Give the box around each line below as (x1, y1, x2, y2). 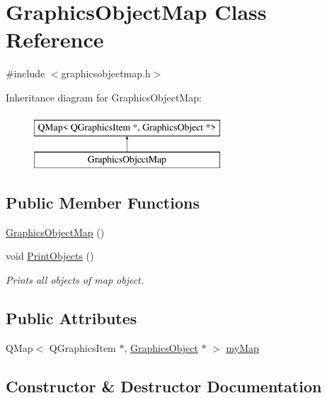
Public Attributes (6, 307, 137, 329)
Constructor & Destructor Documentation (6, 375, 322, 397)
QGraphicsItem (49, 340, 116, 355)
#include (6, 66, 45, 81)
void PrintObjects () (6, 248, 94, 263)
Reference (6, 25, 104, 54)
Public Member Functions (6, 192, 200, 214)
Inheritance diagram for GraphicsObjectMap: (6, 89, 202, 104)
